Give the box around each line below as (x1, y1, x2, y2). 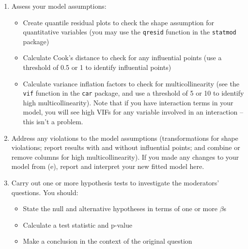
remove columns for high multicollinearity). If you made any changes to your (11, 151, 239, 162)
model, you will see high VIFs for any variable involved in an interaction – (23, 107, 243, 117)
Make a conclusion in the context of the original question (23, 236, 192, 246)
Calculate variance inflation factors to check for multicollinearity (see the (23, 78, 239, 88)
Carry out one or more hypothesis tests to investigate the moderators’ (11, 178, 219, 188)
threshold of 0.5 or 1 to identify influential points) (23, 62, 171, 72)
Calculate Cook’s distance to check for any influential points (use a (23, 52, 222, 63)
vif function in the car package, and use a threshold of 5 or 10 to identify (23, 88, 244, 98)
